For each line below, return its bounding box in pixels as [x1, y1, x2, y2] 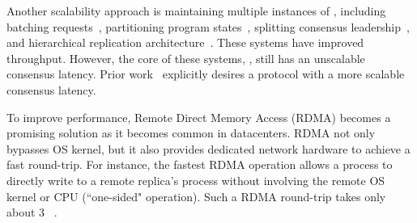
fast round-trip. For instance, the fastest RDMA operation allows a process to [6, 156, 393, 173]
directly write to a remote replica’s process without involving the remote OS [6, 171, 385, 188]
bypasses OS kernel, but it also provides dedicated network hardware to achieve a [6, 140, 411, 157]
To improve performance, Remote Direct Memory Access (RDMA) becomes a [6, 108, 391, 125]
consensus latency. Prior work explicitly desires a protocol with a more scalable [6, 65, 405, 82]
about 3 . [6, 204, 57, 221]
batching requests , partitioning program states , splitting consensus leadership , [6, 18, 410, 35]
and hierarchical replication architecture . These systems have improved [6, 34, 364, 51]
